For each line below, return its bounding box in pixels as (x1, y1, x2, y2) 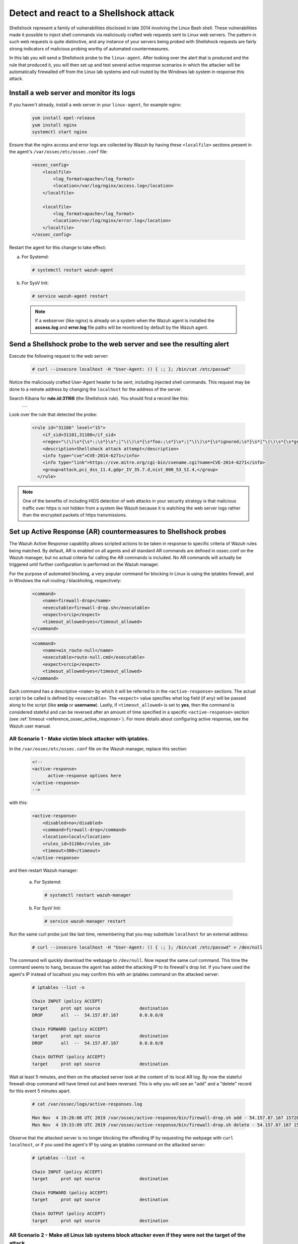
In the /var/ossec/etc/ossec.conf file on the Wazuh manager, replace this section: (9, 745, 187, 751)
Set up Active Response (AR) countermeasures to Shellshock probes (9, 527, 226, 536)
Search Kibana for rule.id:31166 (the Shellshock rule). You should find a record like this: (9, 395, 189, 401)
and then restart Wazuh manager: (9, 867, 78, 873)
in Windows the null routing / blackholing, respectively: (9, 578, 122, 584)
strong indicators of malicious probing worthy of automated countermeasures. (9, 45, 169, 52)
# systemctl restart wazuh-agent (32, 267, 114, 273)
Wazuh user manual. (9, 723, 52, 729)
